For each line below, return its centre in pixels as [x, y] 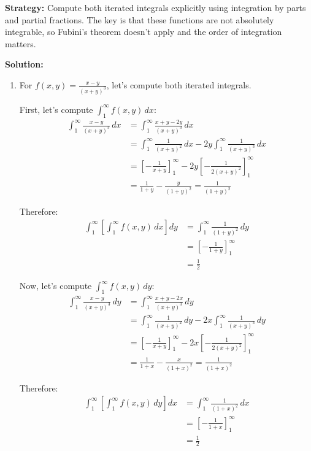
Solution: [24, 64]
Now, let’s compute [56, 286]
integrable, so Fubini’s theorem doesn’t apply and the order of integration [144, 32]
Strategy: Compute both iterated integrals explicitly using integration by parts [155, 7]
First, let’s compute [56, 109]
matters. [21, 43]
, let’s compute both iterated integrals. [179, 84]
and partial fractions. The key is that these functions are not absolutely [140, 19]
